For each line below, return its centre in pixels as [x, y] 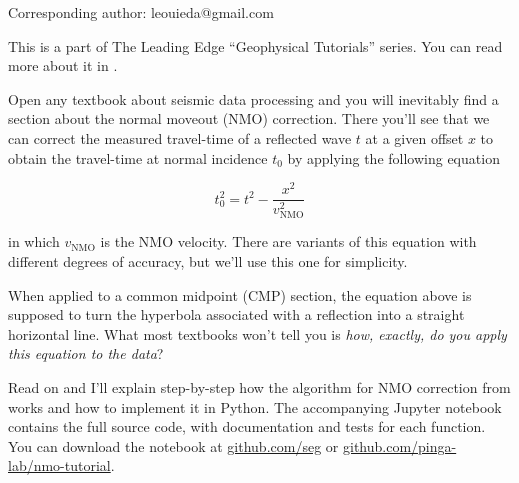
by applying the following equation [393, 157]
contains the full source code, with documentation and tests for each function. [247, 426]
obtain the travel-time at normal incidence [138, 157]
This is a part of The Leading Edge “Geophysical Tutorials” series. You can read [255, 45]
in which [34, 241]
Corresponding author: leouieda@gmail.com [141, 12]
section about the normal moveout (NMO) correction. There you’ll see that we [249, 118]
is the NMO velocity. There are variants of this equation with [288, 241]
